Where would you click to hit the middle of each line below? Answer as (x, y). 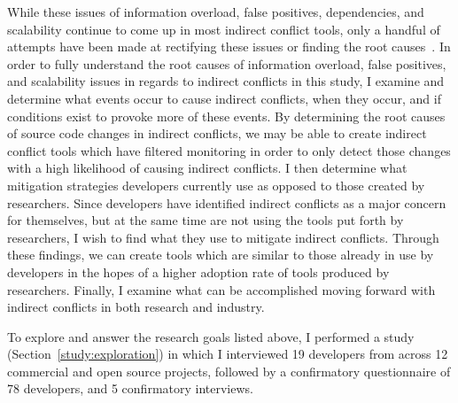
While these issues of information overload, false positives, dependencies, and (216, 12)
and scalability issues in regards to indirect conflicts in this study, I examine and (226, 81)
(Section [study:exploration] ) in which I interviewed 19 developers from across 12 (228, 354)
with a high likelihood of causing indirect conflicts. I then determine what (207, 168)
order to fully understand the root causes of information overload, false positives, (227, 63)
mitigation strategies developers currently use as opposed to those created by (216, 185)
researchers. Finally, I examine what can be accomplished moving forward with (221, 289)
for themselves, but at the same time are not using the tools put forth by (206, 220)
